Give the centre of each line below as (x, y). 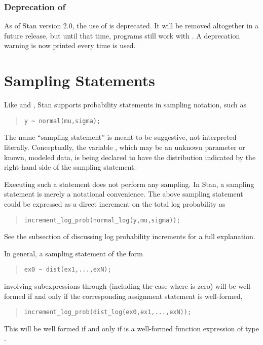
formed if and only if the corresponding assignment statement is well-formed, (123, 296)
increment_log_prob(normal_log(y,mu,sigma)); (102, 220)
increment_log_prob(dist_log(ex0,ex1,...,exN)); (108, 312)
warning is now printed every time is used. (70, 45)
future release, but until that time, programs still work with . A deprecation (122, 35)
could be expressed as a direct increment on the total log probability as (115, 203)
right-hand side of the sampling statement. (70, 167)
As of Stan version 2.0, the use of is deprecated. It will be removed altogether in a (131, 26)
